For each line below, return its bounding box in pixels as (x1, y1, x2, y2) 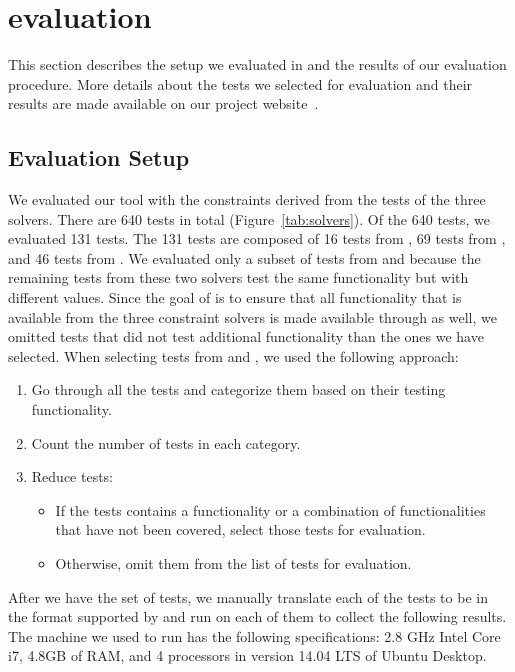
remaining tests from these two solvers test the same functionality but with (8, 267, 469, 288)
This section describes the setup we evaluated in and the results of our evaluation (8, 54, 507, 75)
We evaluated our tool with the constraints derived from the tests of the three (8, 189, 486, 210)
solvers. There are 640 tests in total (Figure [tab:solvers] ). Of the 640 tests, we (8, 208, 491, 229)
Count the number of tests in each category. (31, 432, 301, 453)
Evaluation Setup (8, 142, 190, 173)
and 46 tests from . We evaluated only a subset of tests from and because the (8, 247, 481, 268)
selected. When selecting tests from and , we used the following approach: (8, 345, 459, 366)
